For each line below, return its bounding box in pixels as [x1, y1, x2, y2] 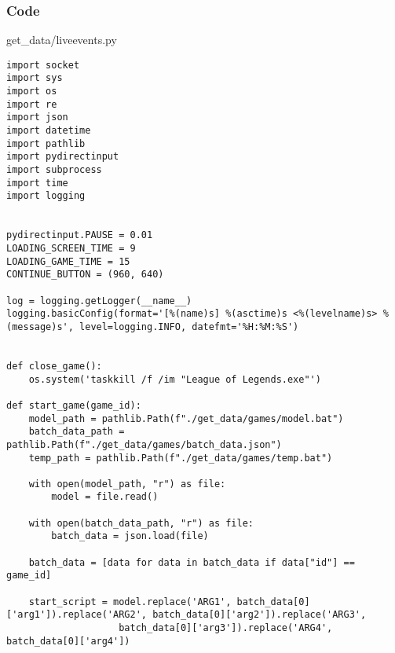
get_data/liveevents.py [6, 31, 117, 48]
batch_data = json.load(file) [51, 530, 209, 542]
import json [6, 112, 68, 123]
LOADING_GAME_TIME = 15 [6, 255, 130, 267]
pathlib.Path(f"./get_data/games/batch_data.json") [6, 438, 282, 450]
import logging [6, 190, 86, 202]
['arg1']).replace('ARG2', [6, 609, 147, 621]
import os [6, 86, 57, 97]
